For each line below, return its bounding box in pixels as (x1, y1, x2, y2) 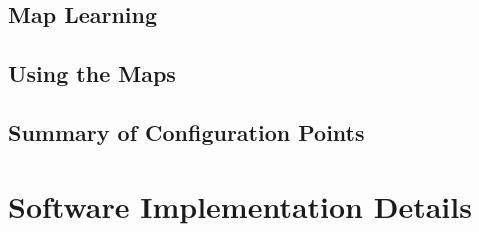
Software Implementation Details (8, 185, 472, 226)
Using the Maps (8, 58, 176, 89)
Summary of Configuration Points (8, 116, 365, 147)
